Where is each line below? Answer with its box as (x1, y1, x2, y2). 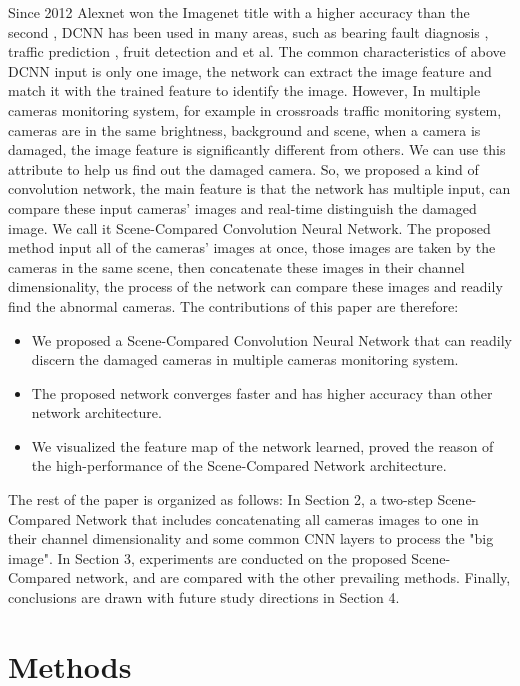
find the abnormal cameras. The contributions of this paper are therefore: (8, 295, 459, 316)
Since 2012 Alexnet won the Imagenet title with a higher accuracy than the (8, 2, 470, 22)
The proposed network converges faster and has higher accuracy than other (31, 382, 493, 403)
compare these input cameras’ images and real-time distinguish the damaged (8, 197, 477, 218)
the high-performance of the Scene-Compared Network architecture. (31, 455, 447, 476)
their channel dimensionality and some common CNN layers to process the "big (8, 528, 494, 549)
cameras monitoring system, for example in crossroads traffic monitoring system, (8, 99, 502, 120)
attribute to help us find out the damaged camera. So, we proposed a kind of (8, 158, 479, 179)
